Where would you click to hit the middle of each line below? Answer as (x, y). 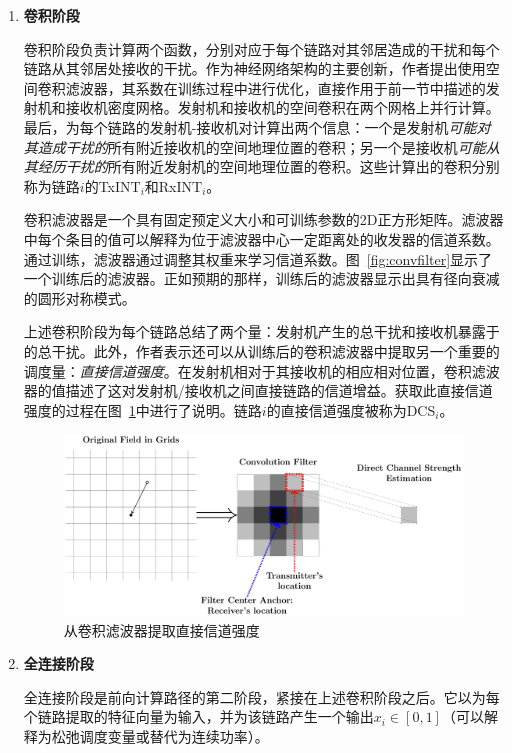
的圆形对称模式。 (79, 297)
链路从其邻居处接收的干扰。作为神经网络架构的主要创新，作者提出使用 (254, 68)
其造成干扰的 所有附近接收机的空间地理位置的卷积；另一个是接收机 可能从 (261, 146)
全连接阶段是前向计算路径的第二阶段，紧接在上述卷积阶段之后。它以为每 (261, 696)
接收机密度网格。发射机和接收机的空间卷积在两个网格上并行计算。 (282, 107)
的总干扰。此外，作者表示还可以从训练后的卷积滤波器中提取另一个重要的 (261, 350)
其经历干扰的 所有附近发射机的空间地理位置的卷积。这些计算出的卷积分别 (261, 166)
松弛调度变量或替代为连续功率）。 (160, 735)
